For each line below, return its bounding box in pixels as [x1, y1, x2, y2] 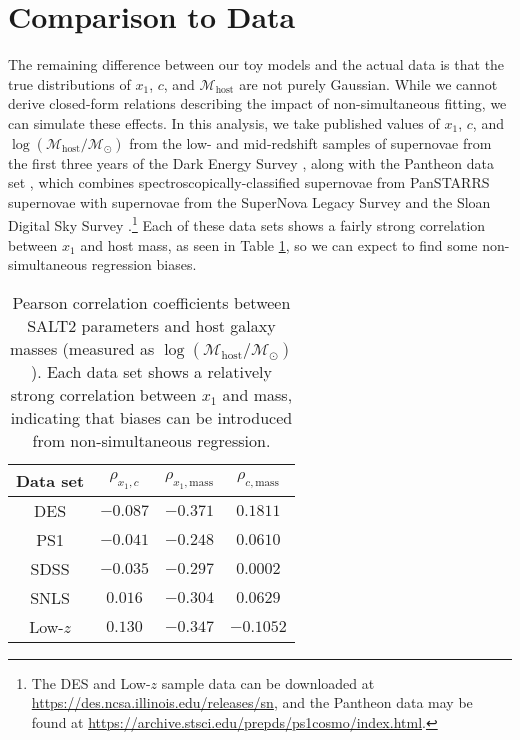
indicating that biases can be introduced [10, 405, 293, 429]
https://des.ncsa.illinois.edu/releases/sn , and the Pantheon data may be [31, 692, 473, 713]
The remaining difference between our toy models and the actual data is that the [8, 54, 505, 75]
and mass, [222, 382, 293, 406]
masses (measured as [9, 336, 155, 360]
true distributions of [8, 73, 131, 94]
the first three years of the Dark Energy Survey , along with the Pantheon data [8, 152, 494, 173]
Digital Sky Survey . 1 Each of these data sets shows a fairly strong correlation [8, 212, 486, 235]
